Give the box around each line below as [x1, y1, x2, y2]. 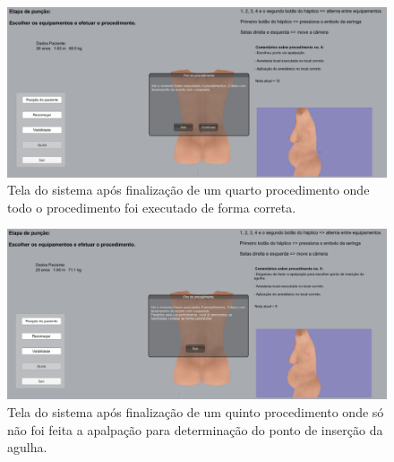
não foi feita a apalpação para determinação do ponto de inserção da [7, 420, 383, 439]
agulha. [7, 438, 47, 457]
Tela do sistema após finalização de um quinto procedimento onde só [7, 403, 384, 422]
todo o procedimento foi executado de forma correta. [7, 197, 296, 216]
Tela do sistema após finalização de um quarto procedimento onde [7, 180, 370, 199]
